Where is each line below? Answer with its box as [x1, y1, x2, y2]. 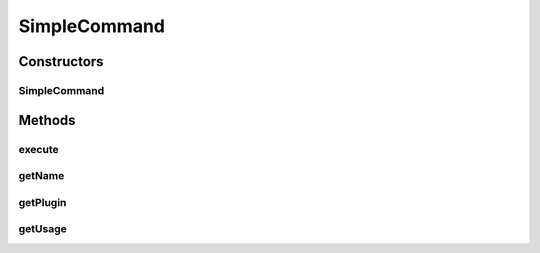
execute [18, 142, 59, 156]
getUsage [18, 222, 67, 236]
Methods [18, 111, 76, 129]
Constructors [18, 53, 104, 70]
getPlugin [18, 195, 67, 209]
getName [18, 169, 65, 183]
